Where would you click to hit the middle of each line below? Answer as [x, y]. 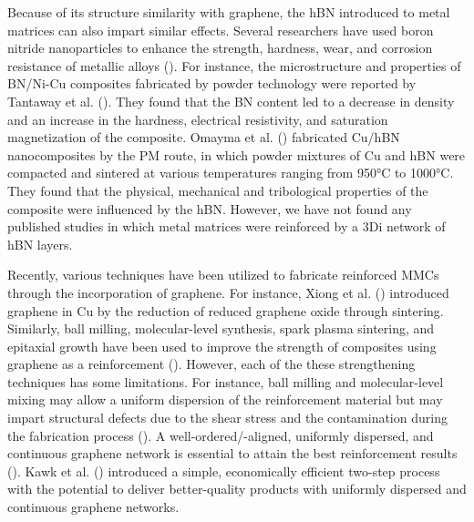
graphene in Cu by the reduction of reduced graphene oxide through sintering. [226, 310]
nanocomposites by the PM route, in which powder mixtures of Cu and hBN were [237, 154]
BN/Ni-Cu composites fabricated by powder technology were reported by [212, 83]
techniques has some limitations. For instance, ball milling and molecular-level [226, 381]
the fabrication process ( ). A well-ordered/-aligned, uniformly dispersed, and [221, 435]
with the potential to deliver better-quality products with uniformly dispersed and [237, 489]
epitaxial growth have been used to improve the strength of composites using [222, 346]
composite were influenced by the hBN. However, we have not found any [210, 208]
